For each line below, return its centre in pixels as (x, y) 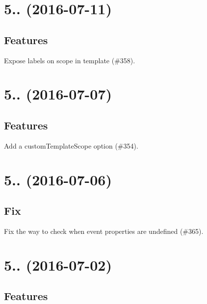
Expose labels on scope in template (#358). (70, 60)
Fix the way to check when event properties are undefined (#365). (104, 231)
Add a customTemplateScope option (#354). (71, 145)
